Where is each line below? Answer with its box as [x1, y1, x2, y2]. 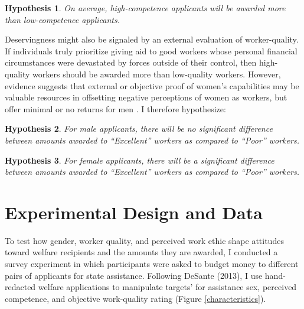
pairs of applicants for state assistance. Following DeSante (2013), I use [5, 269, 263, 281]
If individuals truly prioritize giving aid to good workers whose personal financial [5, 44, 298, 57]
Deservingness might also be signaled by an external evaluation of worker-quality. [5, 33, 299, 45]
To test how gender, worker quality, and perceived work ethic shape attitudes [5, 234, 284, 246]
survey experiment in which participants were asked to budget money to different [5, 258, 299, 270]
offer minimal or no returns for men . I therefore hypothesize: [5, 102, 226, 115]
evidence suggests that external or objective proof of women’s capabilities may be [5, 79, 299, 92]
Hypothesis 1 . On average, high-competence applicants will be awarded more [5, 2, 286, 14]
